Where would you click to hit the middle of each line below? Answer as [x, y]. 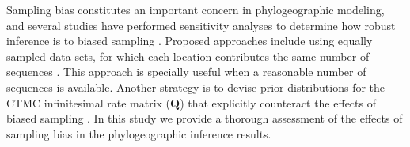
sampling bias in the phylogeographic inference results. [139, 133]
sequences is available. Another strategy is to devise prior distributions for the [196, 87]
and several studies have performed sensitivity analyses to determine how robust [201, 25]
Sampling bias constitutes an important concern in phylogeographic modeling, [196, 9]
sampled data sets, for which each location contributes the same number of [188, 56]
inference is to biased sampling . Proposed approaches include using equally [190, 41]
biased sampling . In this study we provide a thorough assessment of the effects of [205, 118]
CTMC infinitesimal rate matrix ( [89, 102]
